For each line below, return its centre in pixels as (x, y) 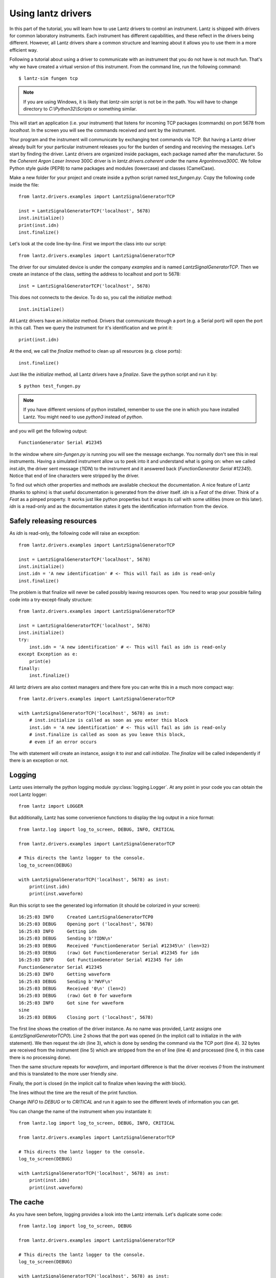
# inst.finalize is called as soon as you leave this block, (107, 735)
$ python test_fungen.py (50, 386)
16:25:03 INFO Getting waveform (64, 974)
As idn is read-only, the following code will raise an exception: (75, 533)
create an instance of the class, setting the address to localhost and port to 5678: (95, 274)
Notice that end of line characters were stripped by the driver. (75, 475)
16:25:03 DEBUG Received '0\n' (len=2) (73, 988)
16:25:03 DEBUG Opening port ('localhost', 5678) (86, 924)
